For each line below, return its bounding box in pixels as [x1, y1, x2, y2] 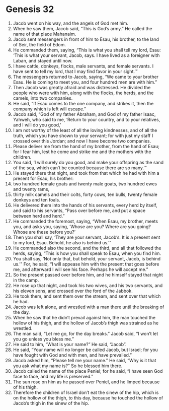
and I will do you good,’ [13, 122, 61, 128]
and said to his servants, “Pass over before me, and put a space [13, 208, 146, 214]
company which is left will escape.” [13, 106, 86, 112]
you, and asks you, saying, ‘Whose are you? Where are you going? [13, 223, 151, 230]
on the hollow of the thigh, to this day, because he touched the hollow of [13, 394, 163, 401]
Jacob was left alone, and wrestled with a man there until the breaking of [13, 304, 164, 310]
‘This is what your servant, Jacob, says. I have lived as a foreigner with [13, 52, 160, 58]
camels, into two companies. [13, 95, 73, 101]
